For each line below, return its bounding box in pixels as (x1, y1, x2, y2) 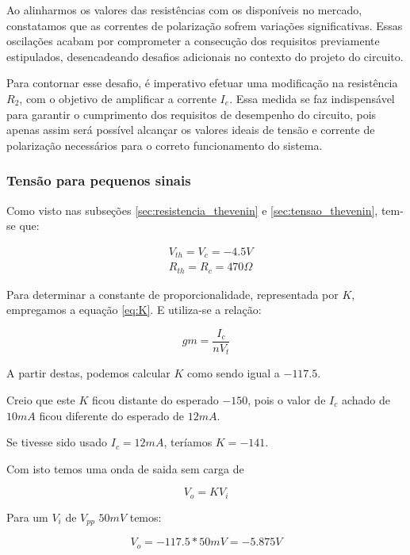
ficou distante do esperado (92, 392, 219, 408)
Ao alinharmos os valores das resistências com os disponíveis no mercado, (6, 2, 362, 17)
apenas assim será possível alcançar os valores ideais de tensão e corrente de (6, 121, 375, 138)
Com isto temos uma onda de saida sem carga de (6, 460, 244, 477)
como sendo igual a (187, 365, 280, 381)
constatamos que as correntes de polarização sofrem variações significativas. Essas (6, 17, 403, 33)
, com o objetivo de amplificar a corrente (19, 90, 216, 106)
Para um (6, 508, 48, 525)
